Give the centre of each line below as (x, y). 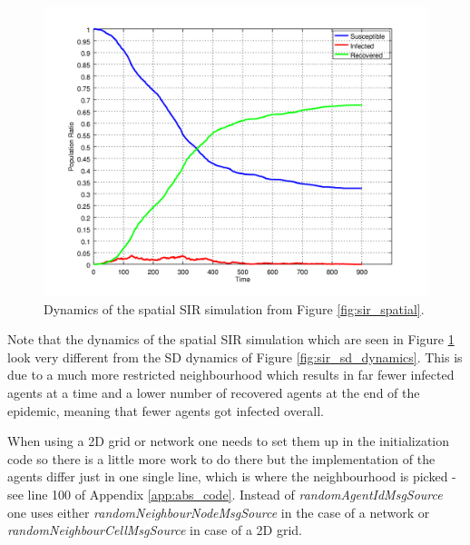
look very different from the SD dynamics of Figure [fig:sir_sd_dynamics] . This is (235, 357)
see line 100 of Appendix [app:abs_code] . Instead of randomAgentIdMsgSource (225, 494)
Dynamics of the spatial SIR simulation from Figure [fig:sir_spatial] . (234, 308)
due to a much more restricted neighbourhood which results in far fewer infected (231, 375)
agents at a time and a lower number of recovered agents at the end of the (214, 392)
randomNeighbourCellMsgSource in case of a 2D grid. (155, 530)
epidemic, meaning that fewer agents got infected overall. (166, 410)
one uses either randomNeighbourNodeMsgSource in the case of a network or (219, 512)
